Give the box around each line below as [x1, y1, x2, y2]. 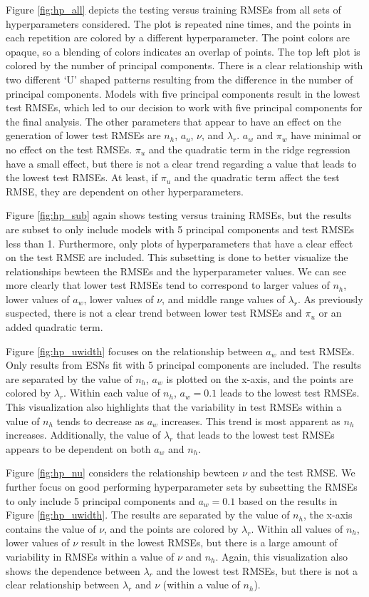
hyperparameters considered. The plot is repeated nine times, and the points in [6, 16, 352, 31]
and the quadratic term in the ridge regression [148, 141, 350, 156]
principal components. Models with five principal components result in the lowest [6, 86, 360, 101]
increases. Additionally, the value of [6, 427, 161, 442]
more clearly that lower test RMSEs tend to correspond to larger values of [6, 277, 330, 292]
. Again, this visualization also [215, 548, 348, 563]
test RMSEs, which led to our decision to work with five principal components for [6, 100, 363, 115]
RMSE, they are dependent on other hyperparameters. [6, 183, 244, 198]
